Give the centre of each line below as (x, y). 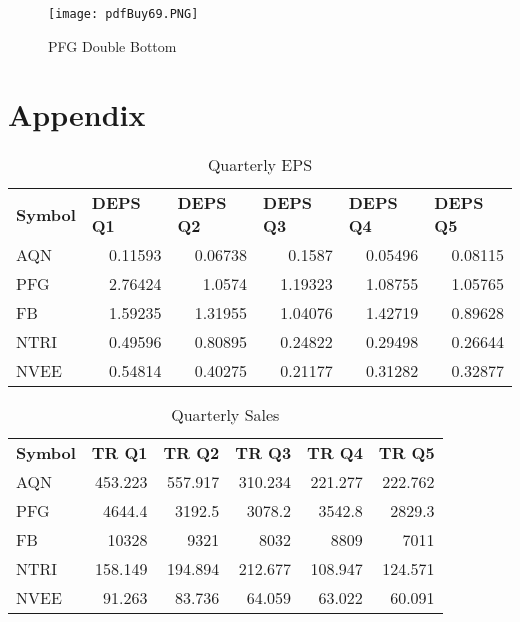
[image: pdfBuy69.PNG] (123, 14)
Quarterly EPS (260, 165)
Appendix (77, 114)
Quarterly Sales (225, 415)
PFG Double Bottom (112, 45)
